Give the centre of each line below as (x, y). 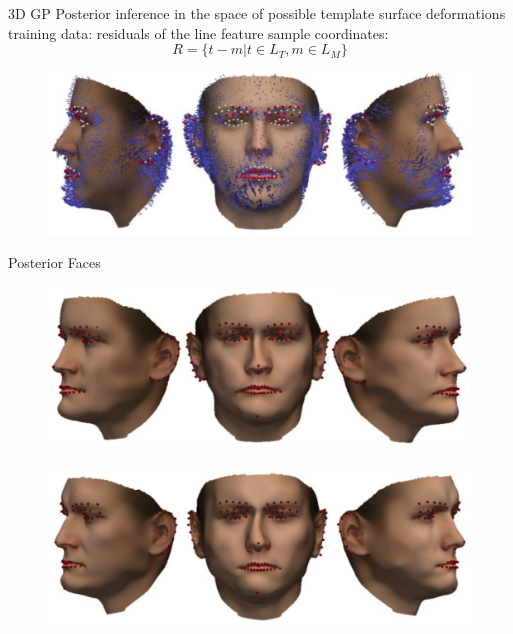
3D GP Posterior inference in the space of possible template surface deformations (257, 13)
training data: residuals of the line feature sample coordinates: (198, 32)
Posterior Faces (54, 262)
